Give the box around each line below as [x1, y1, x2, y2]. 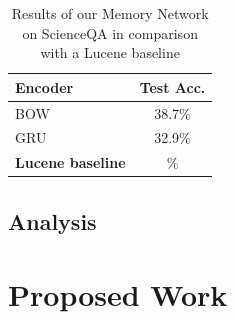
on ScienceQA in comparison [22, 22, 198, 43]
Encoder [15, 76, 74, 97]
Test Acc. [139, 76, 206, 97]
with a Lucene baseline [40, 42, 180, 63]
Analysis [8, 205, 97, 236]
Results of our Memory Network [11, 3, 209, 23]
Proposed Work [8, 274, 228, 315]
